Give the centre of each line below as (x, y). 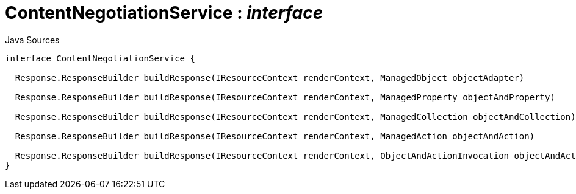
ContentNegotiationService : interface (164, 13)
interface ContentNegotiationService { (100, 58)
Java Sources (32, 40)
